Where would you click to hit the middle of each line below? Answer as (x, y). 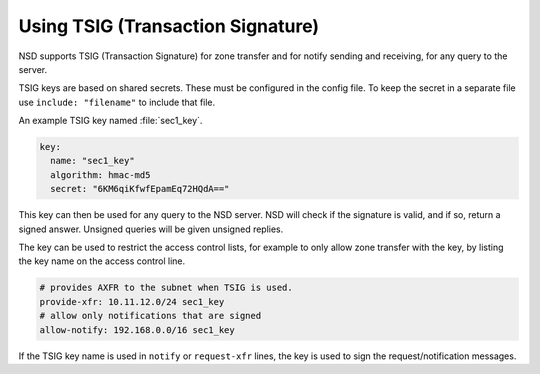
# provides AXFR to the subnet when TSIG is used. (166, 288)
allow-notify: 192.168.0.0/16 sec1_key (137, 329)
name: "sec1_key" (92, 161)
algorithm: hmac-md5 (100, 174)
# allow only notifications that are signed (150, 316)
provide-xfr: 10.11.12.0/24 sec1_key (132, 301)
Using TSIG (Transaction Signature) (169, 26)
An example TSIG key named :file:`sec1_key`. (110, 121)
